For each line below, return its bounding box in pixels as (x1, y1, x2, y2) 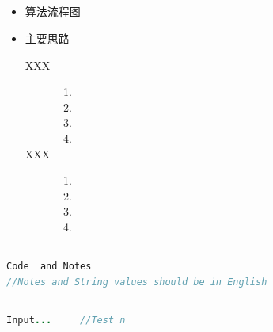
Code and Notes (6, 260, 92, 272)
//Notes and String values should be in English (6, 276, 267, 288)
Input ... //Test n (6, 315, 126, 326)
